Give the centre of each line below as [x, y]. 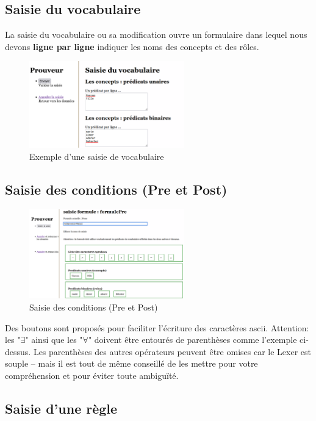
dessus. [18, 351]
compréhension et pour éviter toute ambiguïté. [92, 375]
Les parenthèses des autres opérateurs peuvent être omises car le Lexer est [172, 351]
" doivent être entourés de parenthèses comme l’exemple [192, 340]
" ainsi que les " [54, 340]
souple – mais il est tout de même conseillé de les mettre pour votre [131, 363]
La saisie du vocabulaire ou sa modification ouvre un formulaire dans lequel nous [156, 34]
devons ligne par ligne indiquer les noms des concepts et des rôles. [132, 46]
